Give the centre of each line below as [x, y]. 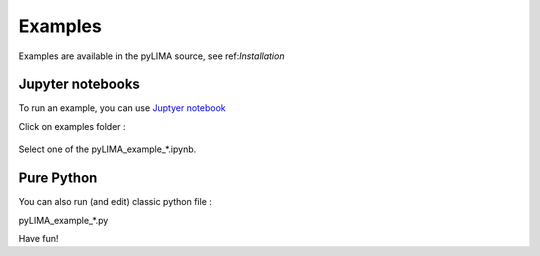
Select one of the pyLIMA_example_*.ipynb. [107, 149]
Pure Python [58, 178]
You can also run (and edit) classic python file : [115, 202]
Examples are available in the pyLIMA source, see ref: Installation [151, 56]
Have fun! [38, 238]
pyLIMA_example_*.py [63, 220]
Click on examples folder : [72, 126]
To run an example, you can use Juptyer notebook [122, 108]
